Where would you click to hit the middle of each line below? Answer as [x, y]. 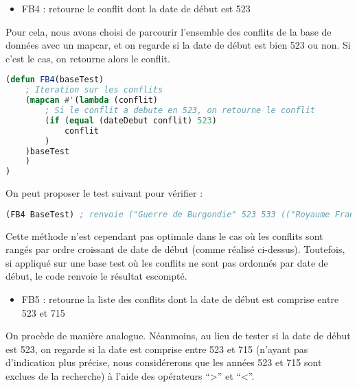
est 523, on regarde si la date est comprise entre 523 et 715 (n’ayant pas [157, 349]
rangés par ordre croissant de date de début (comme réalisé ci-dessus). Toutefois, [175, 249]
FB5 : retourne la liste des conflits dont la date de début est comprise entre [180, 299]
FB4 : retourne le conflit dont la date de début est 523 [136, 8]
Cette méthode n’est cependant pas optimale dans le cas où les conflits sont [164, 235]
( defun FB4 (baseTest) [55, 80]
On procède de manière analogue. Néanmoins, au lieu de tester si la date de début [178, 336]
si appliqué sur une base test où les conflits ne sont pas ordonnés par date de [167, 262]
